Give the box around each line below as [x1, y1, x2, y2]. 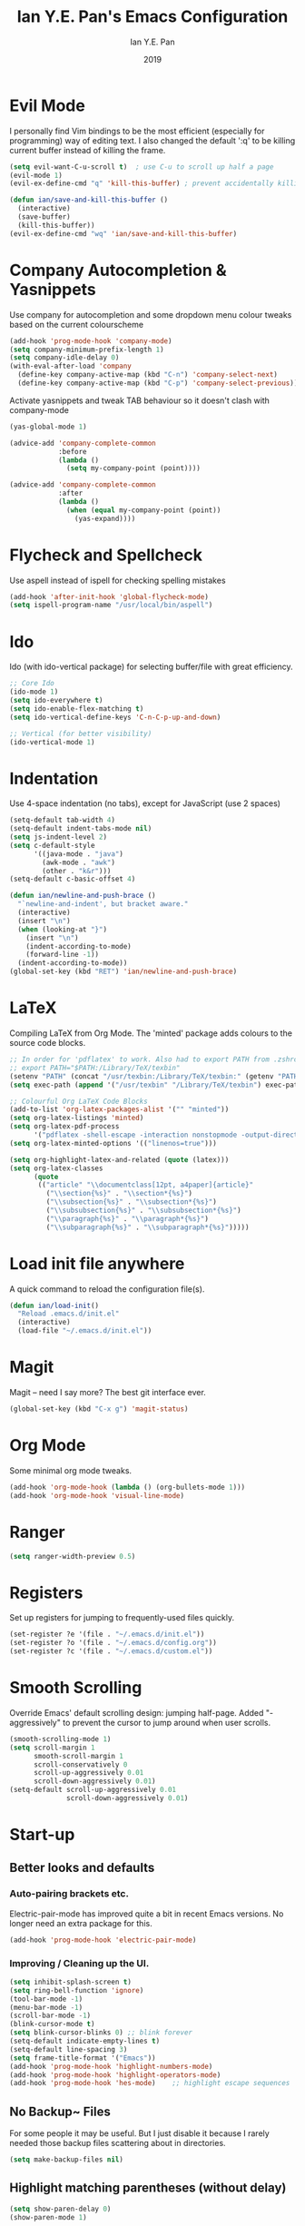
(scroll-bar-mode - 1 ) [9, 2011, 92, 2021]
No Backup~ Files [9, 2103, 111, 2119]
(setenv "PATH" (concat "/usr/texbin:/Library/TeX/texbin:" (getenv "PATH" [9, 1071, 302, 1081]
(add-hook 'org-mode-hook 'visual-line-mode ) [9, 1491, 184, 1500]
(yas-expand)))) [74, 514, 136, 523]
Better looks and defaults [9, 1860, 155, 1876]
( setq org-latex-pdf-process [9, 1122, 120, 1131]
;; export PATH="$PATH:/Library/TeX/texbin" [9, 1063, 181, 1072]
